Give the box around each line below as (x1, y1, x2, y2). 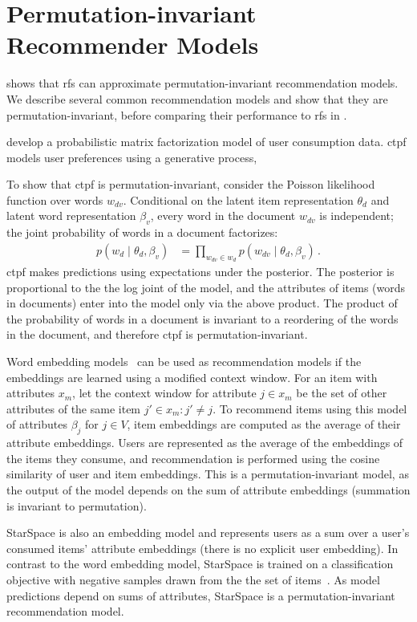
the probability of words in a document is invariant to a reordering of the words (6, 310, 399, 327)
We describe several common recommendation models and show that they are (6, 90, 388, 107)
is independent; (319, 207, 394, 224)
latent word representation (6, 207, 136, 224)
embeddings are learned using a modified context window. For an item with (6, 368, 378, 385)
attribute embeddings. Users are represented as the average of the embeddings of (6, 434, 403, 451)
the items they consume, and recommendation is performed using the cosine (6, 449, 380, 466)
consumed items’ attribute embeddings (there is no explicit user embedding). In (6, 539, 399, 556)
